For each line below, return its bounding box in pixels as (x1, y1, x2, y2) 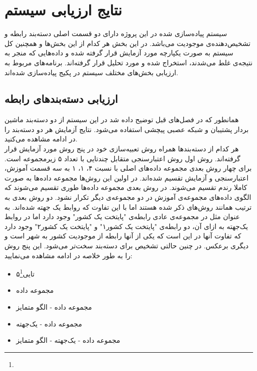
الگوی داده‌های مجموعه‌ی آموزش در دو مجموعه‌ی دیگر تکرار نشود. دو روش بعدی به (4, 192, 252, 202)
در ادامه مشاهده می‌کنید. (4, 134, 77, 144)
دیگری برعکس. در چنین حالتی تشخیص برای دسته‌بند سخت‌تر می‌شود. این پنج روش (4, 240, 249, 251)
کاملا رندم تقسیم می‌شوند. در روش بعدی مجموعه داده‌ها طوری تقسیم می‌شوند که (4, 182, 247, 192)
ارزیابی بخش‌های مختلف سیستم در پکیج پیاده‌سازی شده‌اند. (4, 67, 179, 77)
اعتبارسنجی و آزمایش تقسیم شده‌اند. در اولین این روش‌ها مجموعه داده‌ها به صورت (4, 172, 249, 183)
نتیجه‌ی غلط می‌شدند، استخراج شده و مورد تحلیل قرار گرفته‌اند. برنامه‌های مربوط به (4, 57, 253, 67)
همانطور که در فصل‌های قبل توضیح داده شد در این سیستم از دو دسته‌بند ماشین (4, 114, 239, 125)
